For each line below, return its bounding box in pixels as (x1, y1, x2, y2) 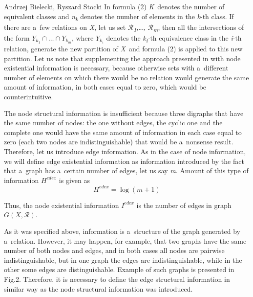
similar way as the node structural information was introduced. (4, 283, 193, 294)
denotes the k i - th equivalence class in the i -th (106, 32, 242, 44)
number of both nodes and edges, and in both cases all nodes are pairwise (4, 245, 225, 255)
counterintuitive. (4, 91, 53, 101)
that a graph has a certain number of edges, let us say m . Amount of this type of (4, 165, 249, 176)
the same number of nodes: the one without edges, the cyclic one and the (4, 117, 223, 128)
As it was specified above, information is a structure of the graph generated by (4, 226, 240, 236)
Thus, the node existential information (4, 200, 119, 210)
